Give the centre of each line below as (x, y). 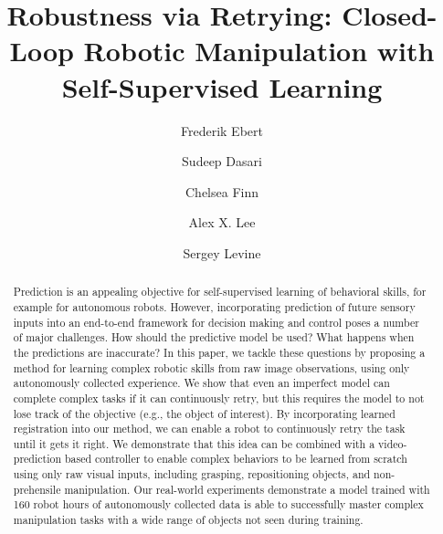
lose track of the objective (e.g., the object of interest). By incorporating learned (204, 413)
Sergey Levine (222, 252)
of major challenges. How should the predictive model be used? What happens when (214, 337)
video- (393, 443)
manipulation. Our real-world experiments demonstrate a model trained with (247, 489)
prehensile (37, 489)
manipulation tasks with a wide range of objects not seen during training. (188, 520)
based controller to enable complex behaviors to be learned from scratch (236, 459)
